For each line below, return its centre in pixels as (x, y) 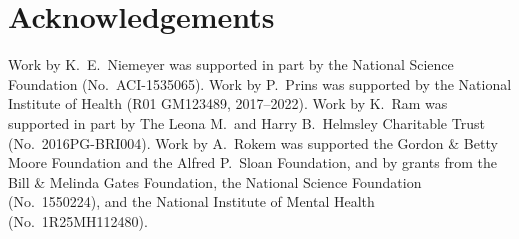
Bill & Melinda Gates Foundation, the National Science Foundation (215, 181)
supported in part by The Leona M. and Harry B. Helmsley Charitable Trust (246, 122)
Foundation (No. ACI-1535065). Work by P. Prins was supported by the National (260, 83)
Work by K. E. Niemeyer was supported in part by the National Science (231, 64)
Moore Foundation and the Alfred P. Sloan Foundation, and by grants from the (252, 162)
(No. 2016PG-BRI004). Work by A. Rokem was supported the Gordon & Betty (253, 142)
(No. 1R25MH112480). (78, 220)
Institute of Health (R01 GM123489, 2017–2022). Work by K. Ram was (228, 103)
